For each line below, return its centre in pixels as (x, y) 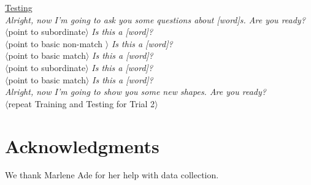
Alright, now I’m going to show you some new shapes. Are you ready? (136, 92)
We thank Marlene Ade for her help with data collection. (112, 175)
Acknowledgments (82, 145)
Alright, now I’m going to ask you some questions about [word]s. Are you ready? (155, 19)
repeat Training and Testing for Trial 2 (82, 103)
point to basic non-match (56, 43)
